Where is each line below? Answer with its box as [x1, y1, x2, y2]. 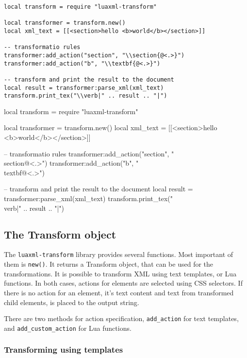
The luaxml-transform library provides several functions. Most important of [4, 249, 233, 259]
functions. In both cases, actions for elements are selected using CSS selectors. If [4, 278, 243, 288]
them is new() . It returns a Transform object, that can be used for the [4, 259, 214, 269]
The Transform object [4, 226, 116, 241]
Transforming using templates [4, 343, 123, 356]
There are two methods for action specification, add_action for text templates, [4, 313, 239, 324]
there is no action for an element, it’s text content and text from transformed [4, 287, 234, 297]
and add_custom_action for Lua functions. [4, 323, 132, 333]
